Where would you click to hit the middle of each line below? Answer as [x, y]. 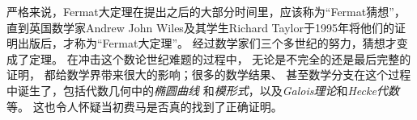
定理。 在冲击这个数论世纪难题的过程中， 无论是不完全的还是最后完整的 [220, 58]
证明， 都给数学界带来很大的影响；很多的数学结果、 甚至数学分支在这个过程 [209, 74]
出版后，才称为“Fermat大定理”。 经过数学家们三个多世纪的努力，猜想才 [207, 43]
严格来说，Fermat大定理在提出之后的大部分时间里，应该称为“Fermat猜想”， [206, 11]
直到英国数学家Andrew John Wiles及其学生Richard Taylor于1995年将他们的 [200, 27]
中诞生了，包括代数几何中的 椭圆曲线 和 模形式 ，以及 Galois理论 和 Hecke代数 [203, 90]
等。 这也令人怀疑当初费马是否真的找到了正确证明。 [145, 106]
